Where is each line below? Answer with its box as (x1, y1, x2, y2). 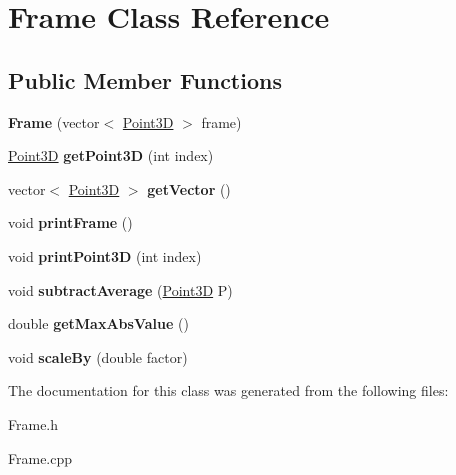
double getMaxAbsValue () (8, 313, 189, 334)
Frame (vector (8, 111, 100, 132)
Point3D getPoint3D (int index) (8, 145, 214, 166)
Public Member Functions (8, 64, 282, 95)
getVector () (147, 178, 231, 199)
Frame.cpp (8, 447, 73, 468)
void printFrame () (8, 212, 133, 233)
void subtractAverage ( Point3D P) (8, 279, 233, 300)
